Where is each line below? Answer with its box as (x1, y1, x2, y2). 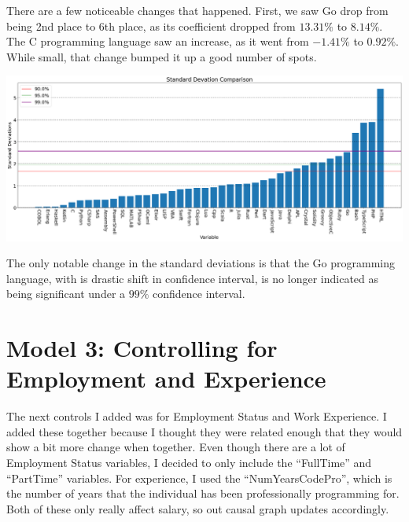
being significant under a (6, 285, 126, 302)
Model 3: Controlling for (6, 332, 278, 364)
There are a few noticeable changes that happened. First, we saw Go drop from (6, 2, 389, 18)
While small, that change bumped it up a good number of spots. (6, 48, 317, 64)
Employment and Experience (6, 362, 326, 395)
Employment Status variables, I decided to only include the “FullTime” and (6, 454, 372, 470)
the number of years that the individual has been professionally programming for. (6, 485, 400, 502)
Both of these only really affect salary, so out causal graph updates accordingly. (6, 500, 389, 516)
